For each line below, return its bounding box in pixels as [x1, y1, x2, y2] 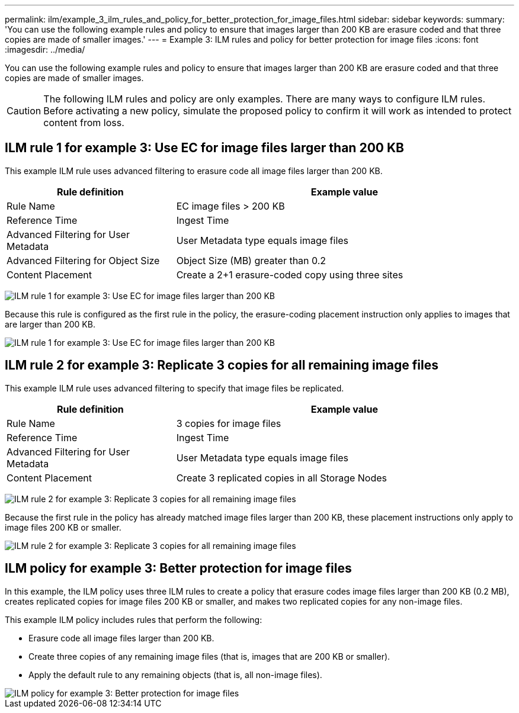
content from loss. [43, 117, 124, 129]
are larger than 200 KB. [5, 319, 95, 329]
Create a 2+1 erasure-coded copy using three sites [176, 268, 403, 281]
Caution [7, 105, 41, 117]
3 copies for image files [176, 417, 281, 429]
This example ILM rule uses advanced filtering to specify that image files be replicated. [5, 383, 344, 393]
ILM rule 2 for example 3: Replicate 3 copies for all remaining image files [5, 358, 438, 373]
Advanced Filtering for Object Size [7, 254, 160, 266]
